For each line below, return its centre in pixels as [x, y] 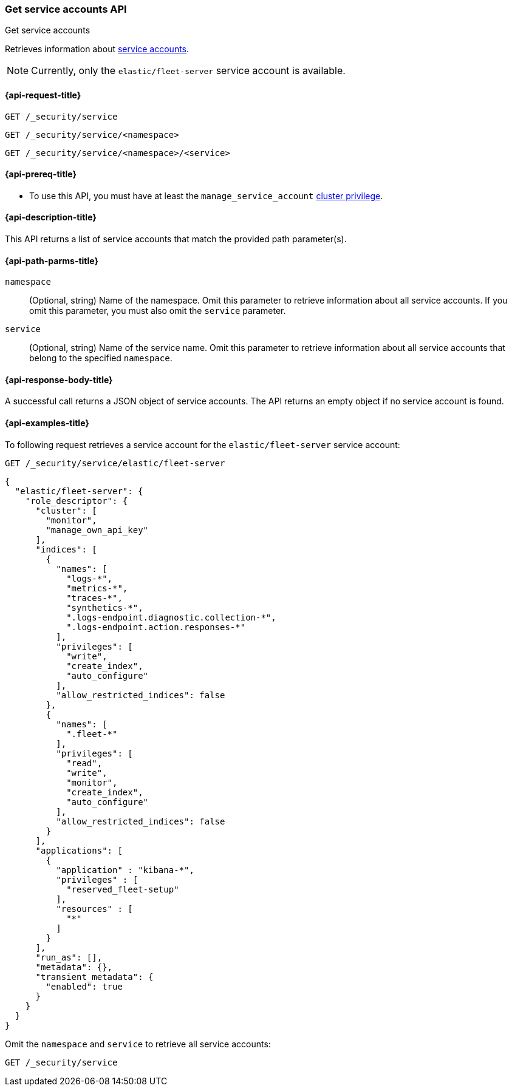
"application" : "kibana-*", [125, 870]
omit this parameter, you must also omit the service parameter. [158, 311]
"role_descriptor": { [77, 501]
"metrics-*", [97, 588]
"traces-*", [94, 598]
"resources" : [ [94, 909]
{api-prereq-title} [41, 174]
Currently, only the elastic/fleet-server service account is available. [188, 71]
